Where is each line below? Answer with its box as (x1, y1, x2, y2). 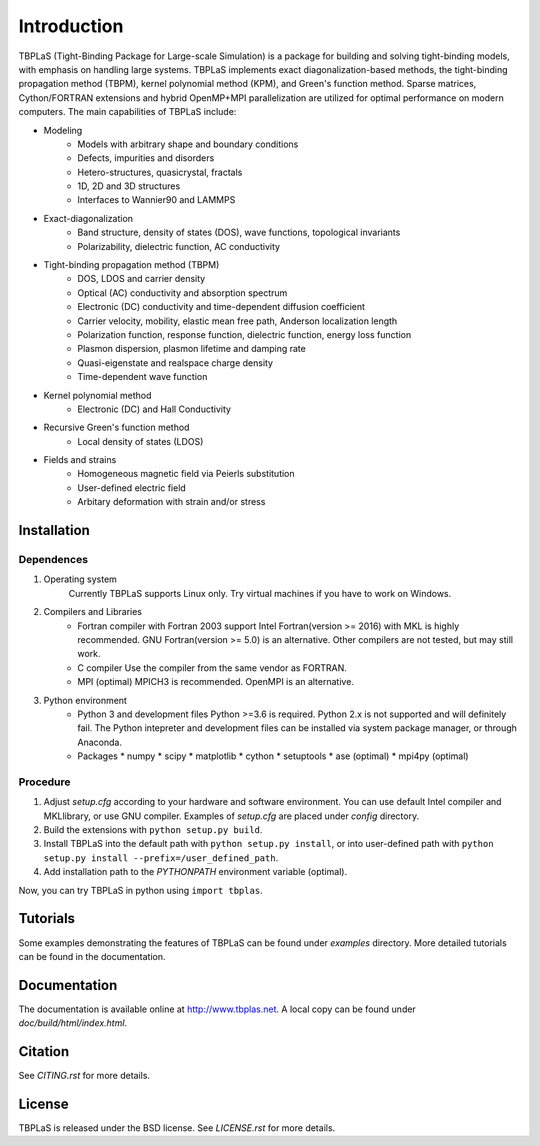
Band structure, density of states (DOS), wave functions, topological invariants (77, 226, 401, 239)
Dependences (18, 553, 89, 567)
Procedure (18, 775, 71, 789)
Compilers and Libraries (43, 606, 143, 618)
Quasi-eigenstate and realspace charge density (77, 356, 274, 369)
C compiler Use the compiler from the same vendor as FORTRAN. (77, 661, 347, 674)
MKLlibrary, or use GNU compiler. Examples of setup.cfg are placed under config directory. (43, 810, 420, 822)
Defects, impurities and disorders (77, 152, 215, 164)
